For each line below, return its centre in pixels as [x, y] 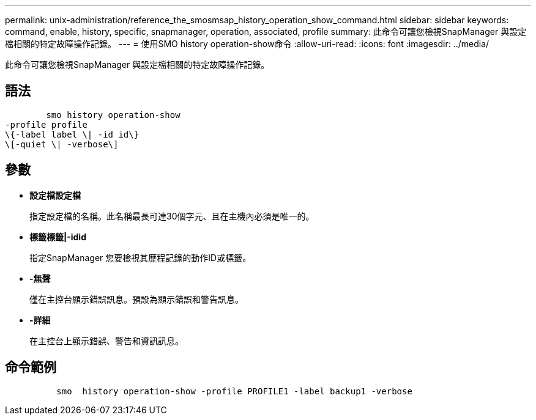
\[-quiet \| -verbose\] [62, 144]
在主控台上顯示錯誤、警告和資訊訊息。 [106, 341]
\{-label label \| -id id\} [72, 134]
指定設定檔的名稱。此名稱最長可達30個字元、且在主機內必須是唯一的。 [172, 216]
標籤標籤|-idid [58, 237]
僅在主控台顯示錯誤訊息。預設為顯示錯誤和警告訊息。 [136, 299]
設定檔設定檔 [55, 195]
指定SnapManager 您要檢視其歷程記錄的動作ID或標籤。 [140, 257]
